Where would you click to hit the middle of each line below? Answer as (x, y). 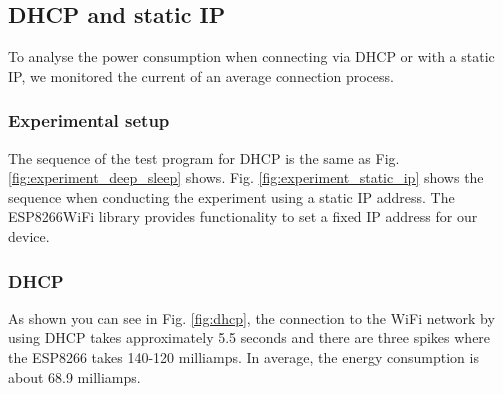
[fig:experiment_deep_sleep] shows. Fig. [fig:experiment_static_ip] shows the (246, 177)
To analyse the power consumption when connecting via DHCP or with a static (251, 56)
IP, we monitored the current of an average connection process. (201, 75)
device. (29, 235)
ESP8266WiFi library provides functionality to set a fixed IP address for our (243, 216)
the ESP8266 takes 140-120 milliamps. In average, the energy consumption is (243, 356)
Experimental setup (89, 120)
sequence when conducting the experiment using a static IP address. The (231, 196)
